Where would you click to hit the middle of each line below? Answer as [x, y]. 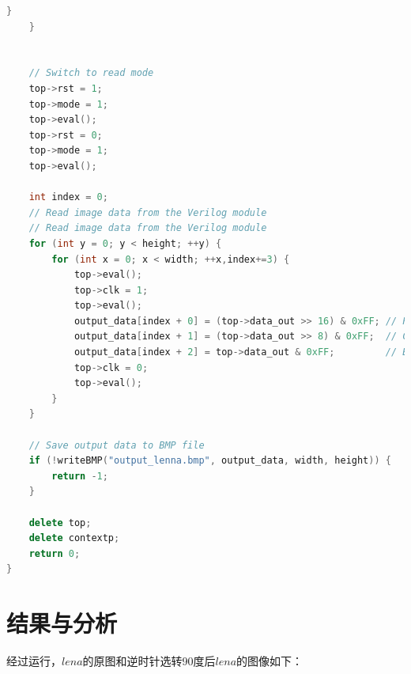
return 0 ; [55, 553]
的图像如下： [270, 661]
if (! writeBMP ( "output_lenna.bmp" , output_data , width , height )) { [210, 461]
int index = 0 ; [68, 197]
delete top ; [60, 523]
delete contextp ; [74, 538]
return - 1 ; [80, 476]
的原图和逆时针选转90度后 [149, 661]
